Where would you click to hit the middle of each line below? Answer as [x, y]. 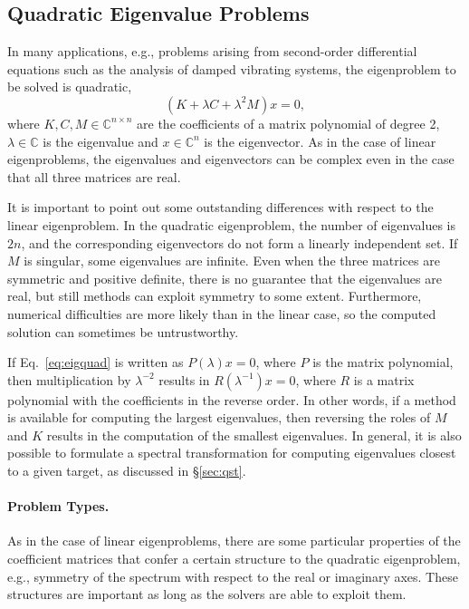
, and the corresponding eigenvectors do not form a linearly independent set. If [239, 242]
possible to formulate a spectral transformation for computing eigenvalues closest [232, 453]
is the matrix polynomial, [383, 362]
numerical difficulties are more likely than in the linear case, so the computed [222, 313]
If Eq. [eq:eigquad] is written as [96, 362]
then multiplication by [69, 379]
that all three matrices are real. [94, 176]
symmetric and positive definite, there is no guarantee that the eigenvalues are [225, 278]
